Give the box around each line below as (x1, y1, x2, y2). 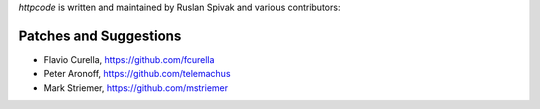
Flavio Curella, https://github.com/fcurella (43, 53, 215, 65)
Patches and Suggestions (18, 27, 182, 44)
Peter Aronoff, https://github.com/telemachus (43, 68, 231, 80)
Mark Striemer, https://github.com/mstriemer (43, 81, 229, 94)
